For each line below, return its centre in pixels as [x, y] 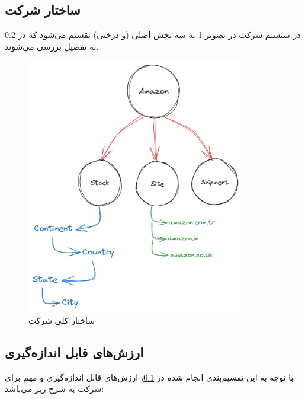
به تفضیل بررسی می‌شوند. [52, 46]
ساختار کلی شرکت [62, 320]
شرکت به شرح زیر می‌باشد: [54, 389]
